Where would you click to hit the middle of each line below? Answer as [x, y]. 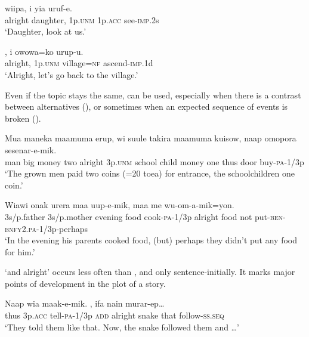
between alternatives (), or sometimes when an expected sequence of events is [146, 106]
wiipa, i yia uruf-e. [38, 8]
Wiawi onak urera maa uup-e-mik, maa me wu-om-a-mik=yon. [120, 205]
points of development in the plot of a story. [85, 283]
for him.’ [20, 251]
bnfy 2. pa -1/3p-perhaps [47, 228]
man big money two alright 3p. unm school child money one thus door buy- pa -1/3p [154, 161]
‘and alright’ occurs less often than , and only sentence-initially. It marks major [150, 272]
